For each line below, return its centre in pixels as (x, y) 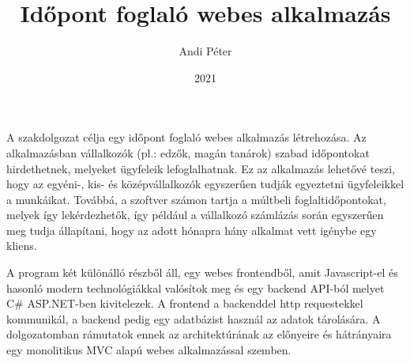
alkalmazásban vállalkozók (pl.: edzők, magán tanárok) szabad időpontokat (188, 152)
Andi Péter (205, 51)
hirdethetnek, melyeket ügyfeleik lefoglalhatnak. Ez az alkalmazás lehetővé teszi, (201, 168)
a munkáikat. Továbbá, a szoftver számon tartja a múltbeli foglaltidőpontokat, (196, 199)
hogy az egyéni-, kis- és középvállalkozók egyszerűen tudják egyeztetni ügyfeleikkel (205, 184)
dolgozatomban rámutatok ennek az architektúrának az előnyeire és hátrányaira (199, 334)
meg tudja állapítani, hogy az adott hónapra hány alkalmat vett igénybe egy (192, 230)
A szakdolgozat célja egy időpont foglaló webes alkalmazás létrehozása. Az (186, 137)
